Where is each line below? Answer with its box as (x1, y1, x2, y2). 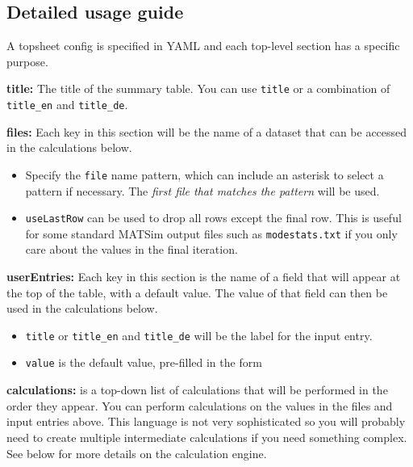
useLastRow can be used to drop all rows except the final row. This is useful (25, 209, 402, 226)
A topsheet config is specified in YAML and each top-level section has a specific (6, 37, 400, 54)
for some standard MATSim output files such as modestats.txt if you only (25, 225, 398, 242)
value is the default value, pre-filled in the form (25, 354, 262, 371)
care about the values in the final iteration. (25, 241, 238, 258)
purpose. (6, 53, 48, 69)
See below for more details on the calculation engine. (6, 444, 267, 461)
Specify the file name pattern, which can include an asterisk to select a (25, 166, 384, 183)
